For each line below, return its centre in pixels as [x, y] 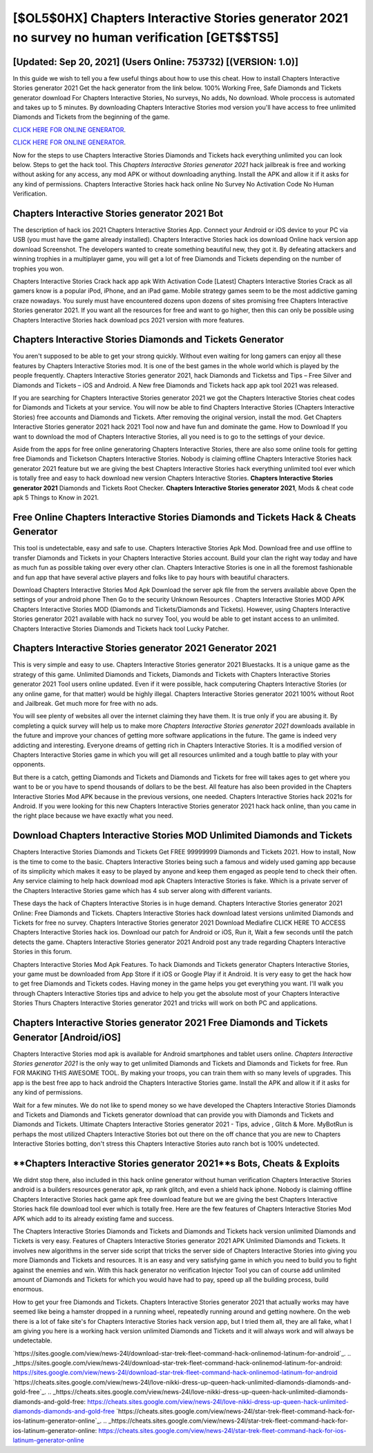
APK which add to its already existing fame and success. [93, 1218]
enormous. [28, 1289]
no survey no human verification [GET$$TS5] [146, 37]
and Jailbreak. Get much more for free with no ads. [85, 704]
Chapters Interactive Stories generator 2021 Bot [118, 213]
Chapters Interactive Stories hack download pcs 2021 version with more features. [128, 320]
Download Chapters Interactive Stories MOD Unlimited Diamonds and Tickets [182, 836]
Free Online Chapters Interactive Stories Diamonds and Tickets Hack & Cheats [184, 517]
